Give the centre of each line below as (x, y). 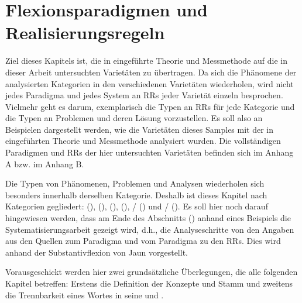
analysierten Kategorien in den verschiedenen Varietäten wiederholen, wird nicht (150, 83)
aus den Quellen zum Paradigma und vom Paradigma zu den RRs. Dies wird (143, 241)
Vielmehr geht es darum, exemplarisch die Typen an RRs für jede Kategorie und (150, 106)
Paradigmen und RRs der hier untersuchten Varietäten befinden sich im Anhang (150, 152)
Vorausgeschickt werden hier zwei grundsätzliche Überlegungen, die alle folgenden (152, 272)
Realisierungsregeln (85, 32)
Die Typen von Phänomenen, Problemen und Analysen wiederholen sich (135, 183)
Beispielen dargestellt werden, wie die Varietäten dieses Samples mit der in (140, 129)
